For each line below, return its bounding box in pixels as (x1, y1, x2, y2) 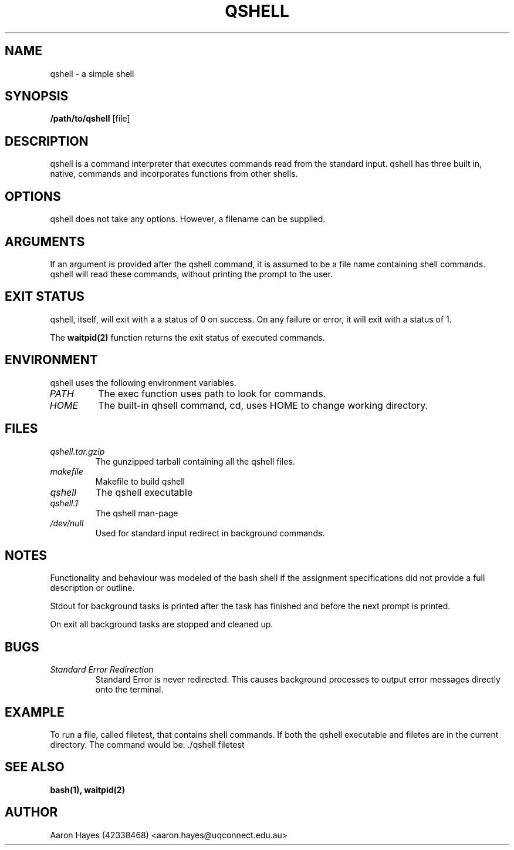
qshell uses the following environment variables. (50, 377, 236, 388)
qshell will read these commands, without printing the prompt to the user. (50, 268, 333, 279)
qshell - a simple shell (50, 68, 134, 79)
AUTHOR (5, 805, 58, 820)
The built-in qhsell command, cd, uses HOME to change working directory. (98, 399, 428, 411)
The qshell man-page (95, 508, 178, 518)
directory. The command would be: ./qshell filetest (50, 740, 245, 750)
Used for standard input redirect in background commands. (95, 528, 325, 538)
